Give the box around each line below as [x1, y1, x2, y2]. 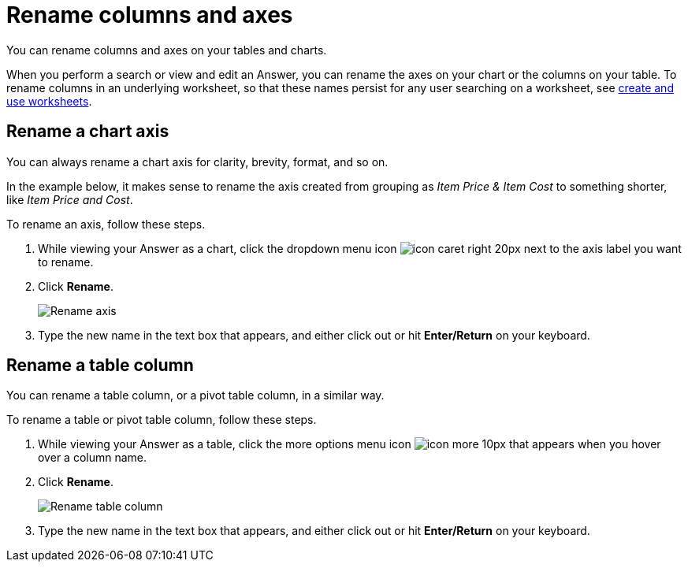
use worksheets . [6, 94, 92, 108]
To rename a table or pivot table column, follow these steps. [6, 413, 317, 427]
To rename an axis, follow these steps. [6, 217, 206, 231]
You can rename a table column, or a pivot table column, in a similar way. [6, 388, 385, 403]
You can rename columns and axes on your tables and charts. [6, 43, 327, 57]
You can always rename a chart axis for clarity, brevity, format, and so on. [6, 154, 389, 169]
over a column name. [38, 451, 147, 465]
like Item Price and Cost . [6, 192, 133, 206]
